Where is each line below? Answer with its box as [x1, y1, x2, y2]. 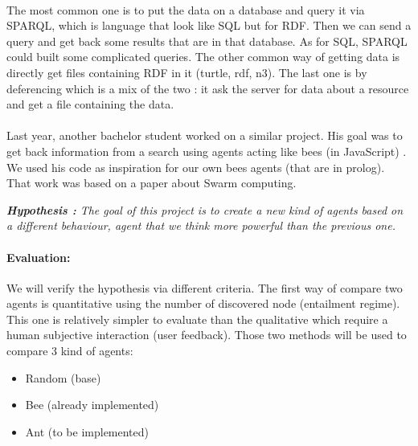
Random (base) [25, 369, 101, 386]
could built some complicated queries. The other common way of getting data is [6, 48, 400, 65]
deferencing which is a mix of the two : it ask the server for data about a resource [6, 80, 409, 96]
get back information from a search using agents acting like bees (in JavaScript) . [6, 142, 407, 159]
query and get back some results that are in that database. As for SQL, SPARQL [6, 32, 408, 49]
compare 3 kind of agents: [6, 342, 133, 359]
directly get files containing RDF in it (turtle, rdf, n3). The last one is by [6, 63, 367, 80]
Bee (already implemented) [25, 396, 159, 413]
